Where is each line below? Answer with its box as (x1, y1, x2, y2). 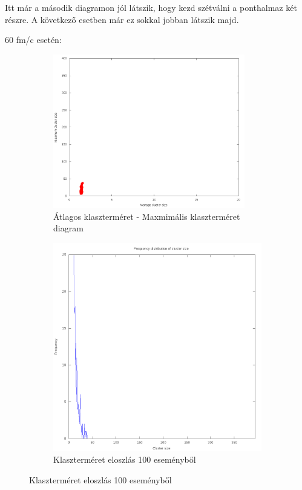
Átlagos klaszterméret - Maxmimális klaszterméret (53, 210, 240, 222)
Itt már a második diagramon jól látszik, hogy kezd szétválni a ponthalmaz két (5, 1, 297, 13)
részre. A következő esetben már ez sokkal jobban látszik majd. (5, 13, 239, 25)
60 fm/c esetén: (5, 33, 62, 46)
